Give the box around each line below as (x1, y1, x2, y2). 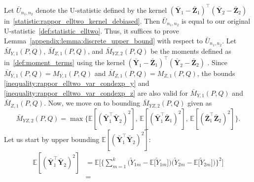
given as (187, 98, 212, 108)
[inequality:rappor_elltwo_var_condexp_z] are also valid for (4, 87, 188, 98)
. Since (207, 57, 228, 67)
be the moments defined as (150, 45, 231, 56)
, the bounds (197, 68, 235, 78)
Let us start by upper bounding (4, 134, 100, 144)
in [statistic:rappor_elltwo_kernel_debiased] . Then (4, 15, 160, 26)
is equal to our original (181, 15, 251, 26)
